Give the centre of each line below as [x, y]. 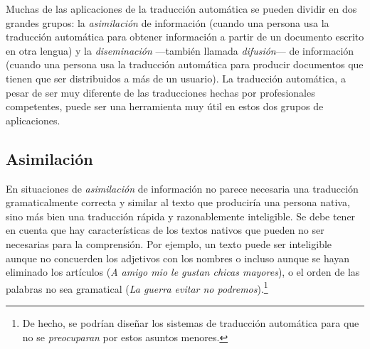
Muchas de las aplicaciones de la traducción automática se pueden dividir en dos [181, 9]
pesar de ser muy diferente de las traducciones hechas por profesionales [160, 92]
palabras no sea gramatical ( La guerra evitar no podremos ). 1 [137, 287]
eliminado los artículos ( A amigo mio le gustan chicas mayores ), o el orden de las [183, 272]
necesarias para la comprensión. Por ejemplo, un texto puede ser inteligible [169, 243]
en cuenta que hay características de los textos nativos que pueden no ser [165, 230]
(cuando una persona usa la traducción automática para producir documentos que [185, 64]
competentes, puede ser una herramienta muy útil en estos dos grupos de [165, 106]
